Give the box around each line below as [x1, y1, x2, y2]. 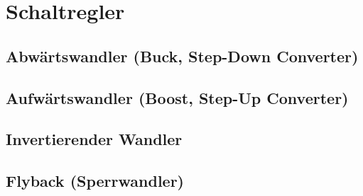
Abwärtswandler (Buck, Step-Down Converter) [6, 45, 359, 67]
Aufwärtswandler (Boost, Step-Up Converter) [6, 86, 349, 108]
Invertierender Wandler [6, 128, 183, 150]
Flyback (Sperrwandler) [6, 170, 184, 192]
